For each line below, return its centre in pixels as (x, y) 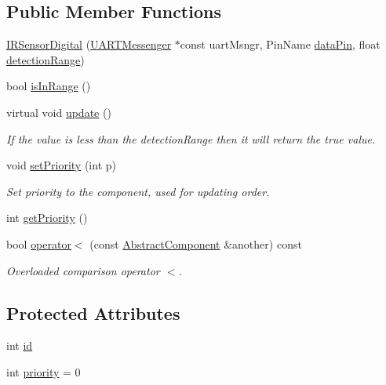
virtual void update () (59, 112)
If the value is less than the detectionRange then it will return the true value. (191, 138)
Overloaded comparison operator (83, 270)
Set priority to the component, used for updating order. (138, 191)
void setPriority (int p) (61, 165)
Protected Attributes (93, 312)
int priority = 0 (44, 371)
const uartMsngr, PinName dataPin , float (280, 44)
